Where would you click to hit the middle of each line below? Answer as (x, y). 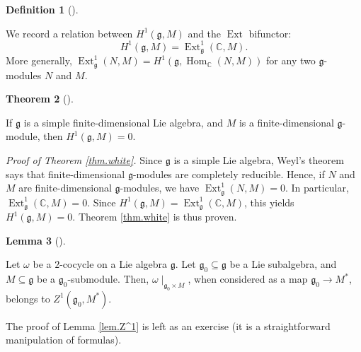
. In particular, (317, 188)
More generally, (39, 60)
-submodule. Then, (108, 279)
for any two (291, 60)
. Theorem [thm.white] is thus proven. (155, 217)
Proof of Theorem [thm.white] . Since (84, 159)
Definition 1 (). (42, 9)
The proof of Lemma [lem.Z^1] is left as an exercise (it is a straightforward (168, 325)
